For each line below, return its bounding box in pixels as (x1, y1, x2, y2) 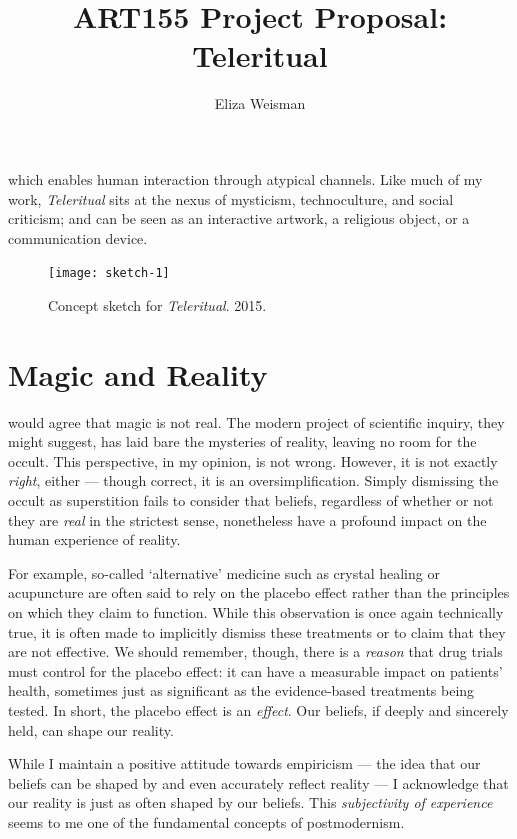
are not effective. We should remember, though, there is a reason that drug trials (8, 641, 503, 662)
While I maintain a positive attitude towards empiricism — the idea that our (8, 753, 481, 774)
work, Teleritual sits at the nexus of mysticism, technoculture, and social (8, 188, 454, 209)
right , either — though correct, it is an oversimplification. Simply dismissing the (8, 470, 499, 491)
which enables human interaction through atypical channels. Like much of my (8, 168, 483, 189)
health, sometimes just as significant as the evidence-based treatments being (8, 680, 475, 701)
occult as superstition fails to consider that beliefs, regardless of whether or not (8, 490, 494, 511)
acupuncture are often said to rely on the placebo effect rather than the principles (8, 582, 510, 603)
